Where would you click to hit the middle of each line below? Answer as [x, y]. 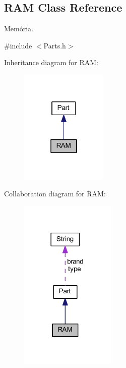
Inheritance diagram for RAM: [51, 62]
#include [18, 45]
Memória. [19, 29]
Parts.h [55, 45]
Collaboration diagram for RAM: [55, 194]
